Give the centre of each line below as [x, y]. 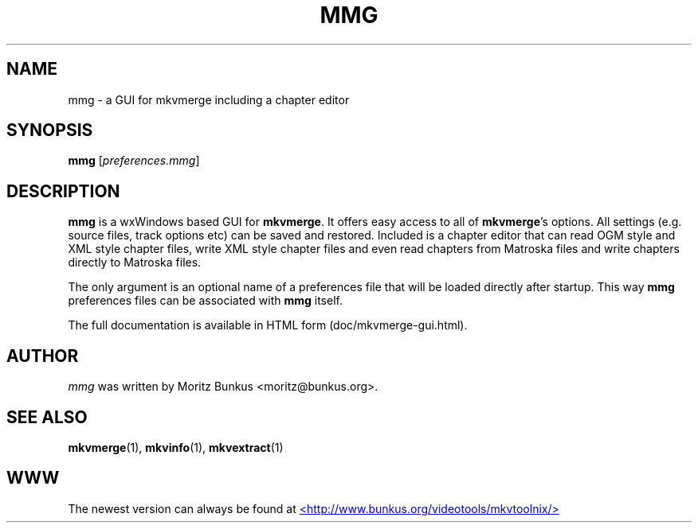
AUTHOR [43, 356]
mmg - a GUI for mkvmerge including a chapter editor [209, 99]
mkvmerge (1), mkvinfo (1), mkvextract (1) [176, 447]
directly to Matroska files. [135, 263]
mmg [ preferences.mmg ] [134, 161]
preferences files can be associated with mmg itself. [205, 301]
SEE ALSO [47, 417]
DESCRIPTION [63, 191]
